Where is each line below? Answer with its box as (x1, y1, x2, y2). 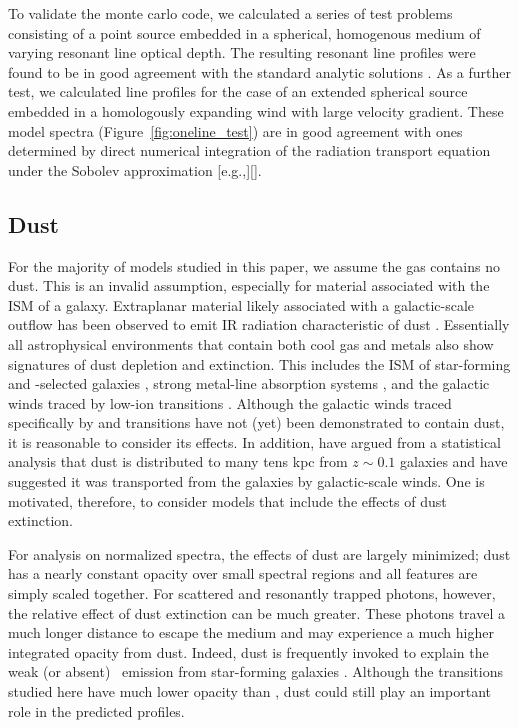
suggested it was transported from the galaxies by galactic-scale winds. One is (8, 471, 485, 492)
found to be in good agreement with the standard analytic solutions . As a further (8, 61, 511, 82)
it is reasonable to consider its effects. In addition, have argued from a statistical (8, 431, 502, 452)
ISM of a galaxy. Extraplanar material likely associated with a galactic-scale (8, 294, 475, 315)
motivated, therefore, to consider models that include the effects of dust (8, 490, 447, 511)
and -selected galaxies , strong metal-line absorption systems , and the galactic (8, 373, 490, 394)
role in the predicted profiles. (8, 700, 185, 721)
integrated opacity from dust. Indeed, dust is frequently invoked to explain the (8, 641, 489, 662)
